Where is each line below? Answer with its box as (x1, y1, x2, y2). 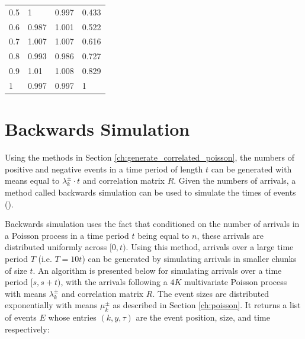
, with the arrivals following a (60, 276, 168, 288)
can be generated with (211, 162, 292, 175)
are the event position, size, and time (136, 311, 270, 324)
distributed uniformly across (5, 241, 107, 253)
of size (5, 264, 27, 276)
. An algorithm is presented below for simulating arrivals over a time (33, 264, 282, 276)
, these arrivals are (197, 229, 264, 241)
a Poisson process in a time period (5, 229, 129, 241)
